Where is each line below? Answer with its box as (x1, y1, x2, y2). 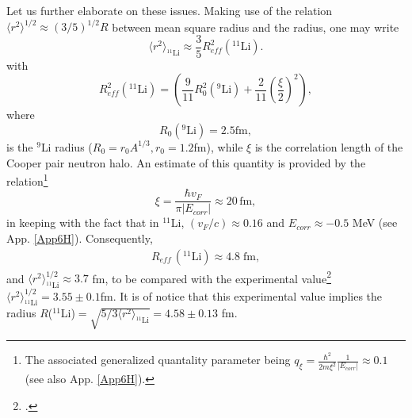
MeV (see (352, 214, 398, 231)
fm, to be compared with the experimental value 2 (92, 267, 331, 286)
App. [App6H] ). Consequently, (6, 230, 153, 247)
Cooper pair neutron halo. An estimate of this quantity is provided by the (6, 154, 366, 171)
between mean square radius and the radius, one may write (112, 18, 399, 35)
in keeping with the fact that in (6, 214, 159, 231)
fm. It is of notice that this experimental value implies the (100, 287, 383, 304)
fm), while (193, 138, 243, 155)
